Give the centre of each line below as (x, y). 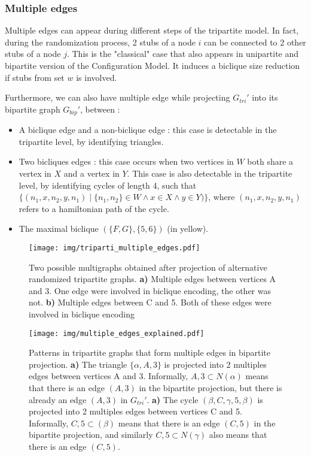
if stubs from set (35, 77)
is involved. (97, 77)
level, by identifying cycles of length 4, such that (108, 185)
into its (265, 97)
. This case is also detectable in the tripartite (210, 173)
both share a (270, 161)
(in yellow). (188, 228)
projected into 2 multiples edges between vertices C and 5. (135, 411)
